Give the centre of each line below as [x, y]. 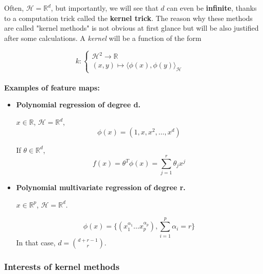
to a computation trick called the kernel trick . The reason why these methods [128, 18]
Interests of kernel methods [62, 266]
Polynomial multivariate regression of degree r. [101, 187]
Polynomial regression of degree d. [78, 105]
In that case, [36, 242]
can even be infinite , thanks [212, 8]
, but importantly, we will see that [105, 8]
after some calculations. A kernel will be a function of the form [103, 38]
